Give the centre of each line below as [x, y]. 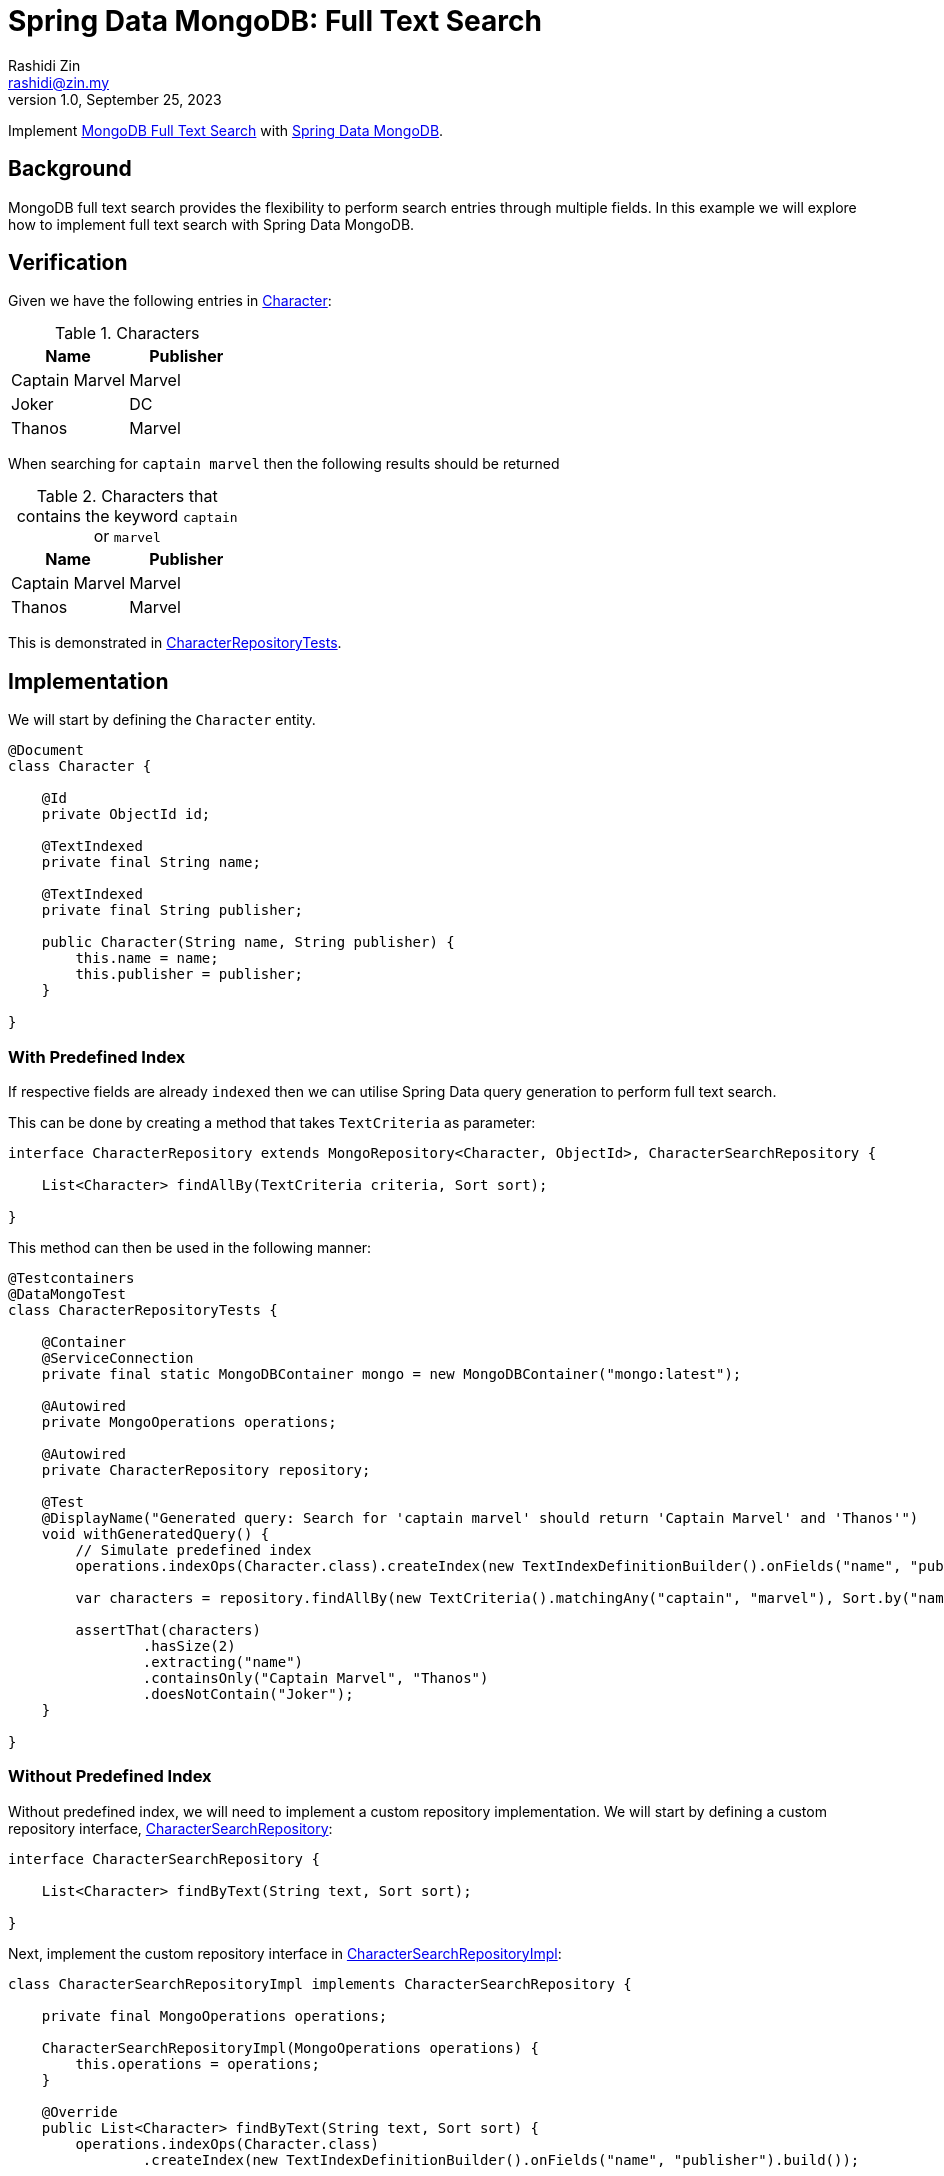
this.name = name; [147, 958]
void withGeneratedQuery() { [155, 1534]
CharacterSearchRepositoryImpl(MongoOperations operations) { [290, 2047]
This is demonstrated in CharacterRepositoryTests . [175, 643]
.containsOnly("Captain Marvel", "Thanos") [315, 1678]
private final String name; [151, 862]
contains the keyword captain [127, 516]
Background [70, 169]
